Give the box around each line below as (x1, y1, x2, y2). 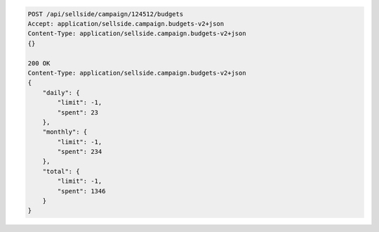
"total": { (42, 167, 80, 175)
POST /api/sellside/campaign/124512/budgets (27, 10, 184, 18)
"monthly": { (42, 128, 88, 136)
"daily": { (42, 89, 80, 96)
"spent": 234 (57, 148, 102, 156)
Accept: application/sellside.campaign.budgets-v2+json (27, 20, 225, 27)
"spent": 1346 (57, 187, 106, 195)
